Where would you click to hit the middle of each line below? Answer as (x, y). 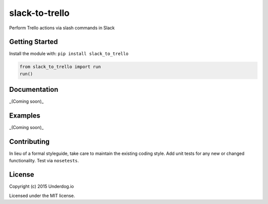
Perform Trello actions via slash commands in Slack (62, 28)
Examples (25, 116)
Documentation (34, 90)
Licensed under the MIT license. (42, 196)
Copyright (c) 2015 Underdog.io (41, 187)
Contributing (29, 142)
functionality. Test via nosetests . (44, 160)
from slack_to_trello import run (60, 67)
